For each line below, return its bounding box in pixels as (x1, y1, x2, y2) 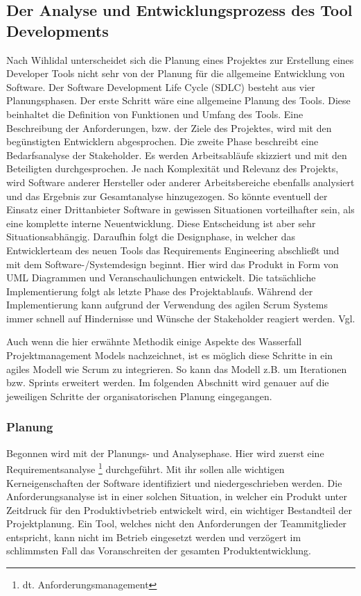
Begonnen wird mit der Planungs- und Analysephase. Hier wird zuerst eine (6, 445, 324, 460)
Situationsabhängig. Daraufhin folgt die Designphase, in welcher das (6, 229, 295, 244)
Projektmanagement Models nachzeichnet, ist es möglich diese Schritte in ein (6, 348, 333, 363)
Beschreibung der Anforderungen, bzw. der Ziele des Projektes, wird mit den (6, 120, 332, 135)
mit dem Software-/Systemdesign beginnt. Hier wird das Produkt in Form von (6, 256, 339, 271)
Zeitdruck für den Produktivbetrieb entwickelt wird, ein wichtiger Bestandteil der (6, 502, 352, 517)
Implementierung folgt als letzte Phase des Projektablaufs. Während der (6, 283, 313, 298)
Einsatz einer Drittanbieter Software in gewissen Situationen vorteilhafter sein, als (6, 202, 355, 217)
